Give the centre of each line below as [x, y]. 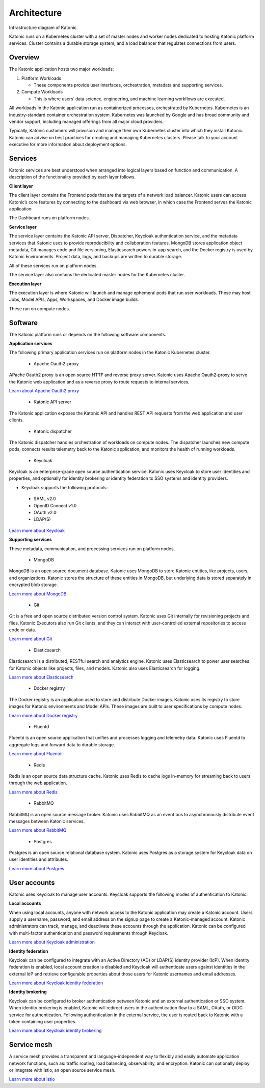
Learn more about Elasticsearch [41, 677]
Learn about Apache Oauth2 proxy [44, 390]
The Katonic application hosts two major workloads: [62, 69]
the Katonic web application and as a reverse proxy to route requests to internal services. [99, 382]
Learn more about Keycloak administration [52, 942]
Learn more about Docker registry [43, 715]
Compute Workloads [42, 92]
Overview [24, 57]
